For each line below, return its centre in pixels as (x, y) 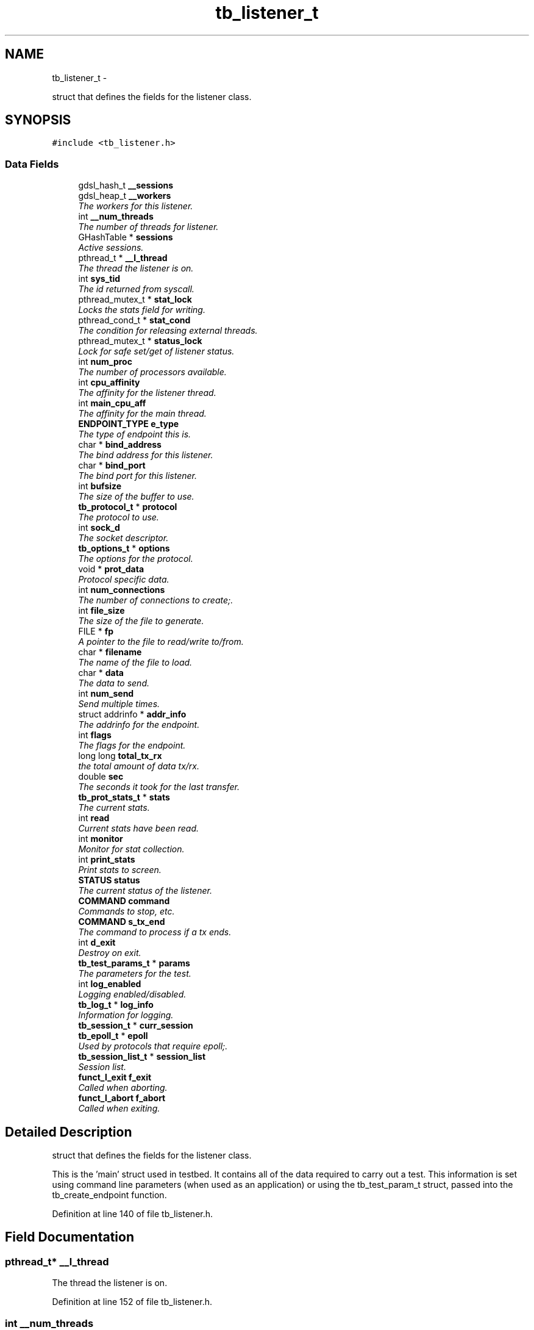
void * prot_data (111, 569)
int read (94, 818)
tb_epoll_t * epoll (113, 1036)
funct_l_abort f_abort (122, 1098)
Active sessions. (111, 248)
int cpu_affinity (109, 383)
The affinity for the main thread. (142, 414)
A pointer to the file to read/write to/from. (161, 642)
